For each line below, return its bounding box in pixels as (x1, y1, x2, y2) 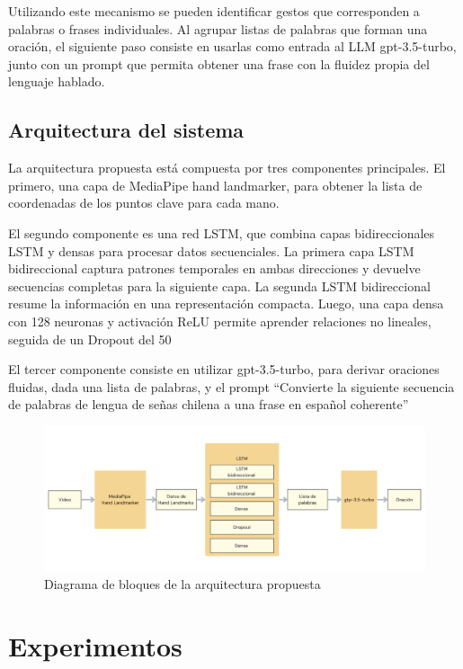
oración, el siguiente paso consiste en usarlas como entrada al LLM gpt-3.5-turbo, (8, 37, 457, 56)
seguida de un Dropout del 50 (8, 329, 172, 348)
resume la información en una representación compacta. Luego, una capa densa (8, 294, 444, 313)
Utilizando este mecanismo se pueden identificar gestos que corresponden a (8, 2, 420, 20)
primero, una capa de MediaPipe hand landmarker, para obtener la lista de (8, 175, 423, 194)
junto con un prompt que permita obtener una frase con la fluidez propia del (8, 54, 430, 73)
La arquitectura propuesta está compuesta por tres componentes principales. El (8, 158, 446, 177)
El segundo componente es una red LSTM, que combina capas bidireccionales (8, 223, 435, 242)
